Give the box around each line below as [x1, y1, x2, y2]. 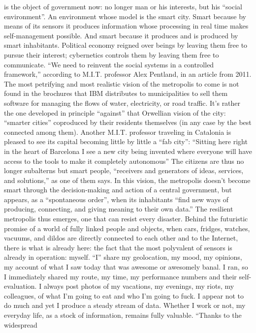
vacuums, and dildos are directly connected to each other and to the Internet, [4, 233, 238, 243]
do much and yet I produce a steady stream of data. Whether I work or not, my [4, 300, 246, 310]
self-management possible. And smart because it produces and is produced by [4, 30, 238, 40]
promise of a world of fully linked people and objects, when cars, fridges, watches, [4, 223, 250, 233]
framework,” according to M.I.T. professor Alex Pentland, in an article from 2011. [4, 69, 252, 79]
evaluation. [4, 281, 37, 291]
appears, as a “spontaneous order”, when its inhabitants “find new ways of [4, 194, 229, 204]
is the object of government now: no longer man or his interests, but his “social [4, 1, 242, 11]
